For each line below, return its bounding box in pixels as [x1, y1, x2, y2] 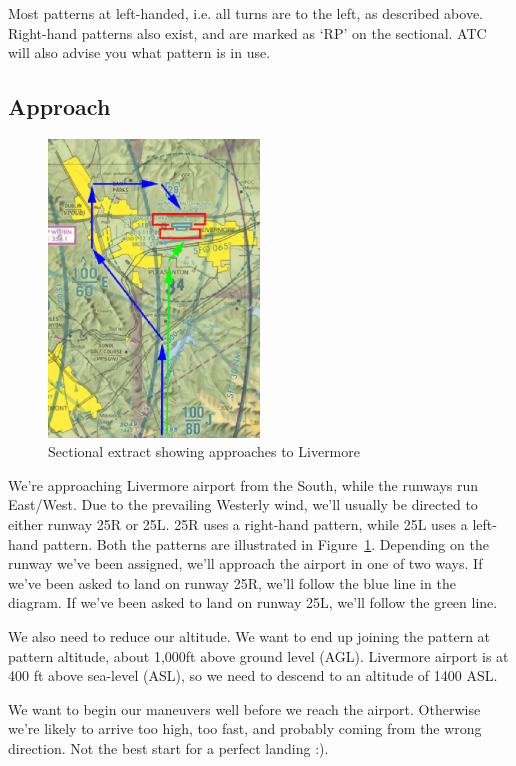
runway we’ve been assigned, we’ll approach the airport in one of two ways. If [8, 553, 483, 574]
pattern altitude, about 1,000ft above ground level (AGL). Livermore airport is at [8, 645, 509, 666]
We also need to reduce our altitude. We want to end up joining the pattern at [8, 625, 491, 646]
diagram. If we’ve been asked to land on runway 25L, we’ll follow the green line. [8, 592, 498, 613]
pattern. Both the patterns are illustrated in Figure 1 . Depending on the [43, 533, 489, 554]
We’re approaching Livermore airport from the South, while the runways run [8, 474, 479, 495]
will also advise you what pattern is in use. [8, 42, 271, 63]
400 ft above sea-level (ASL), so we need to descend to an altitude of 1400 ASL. [8, 665, 498, 686]
